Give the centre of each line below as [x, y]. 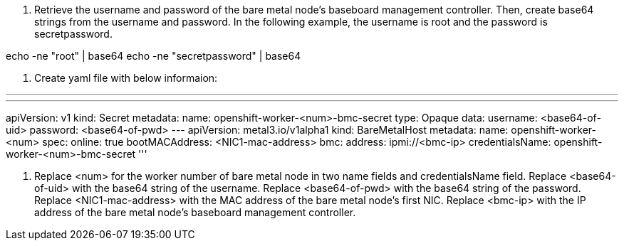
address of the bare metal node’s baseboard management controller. [195, 212]
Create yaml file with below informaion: [126, 78]
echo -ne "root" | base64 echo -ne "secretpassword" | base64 [154, 56]
